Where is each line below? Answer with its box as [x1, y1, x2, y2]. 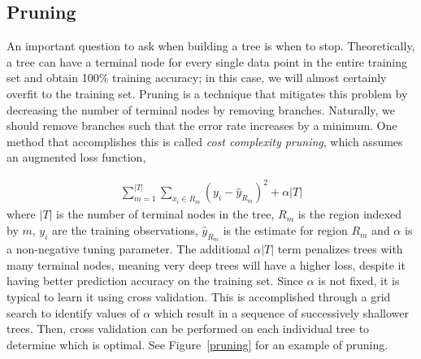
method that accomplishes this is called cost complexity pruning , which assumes [7, 132, 403, 149]
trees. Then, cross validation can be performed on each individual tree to [7, 320, 370, 337]
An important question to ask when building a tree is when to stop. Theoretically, [7, 37, 415, 54]
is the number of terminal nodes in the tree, [56, 205, 275, 223]
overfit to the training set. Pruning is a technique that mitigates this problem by [7, 84, 408, 102]
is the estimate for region [223, 222, 348, 239]
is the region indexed [297, 205, 401, 223]
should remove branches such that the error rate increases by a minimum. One [7, 117, 397, 134]
